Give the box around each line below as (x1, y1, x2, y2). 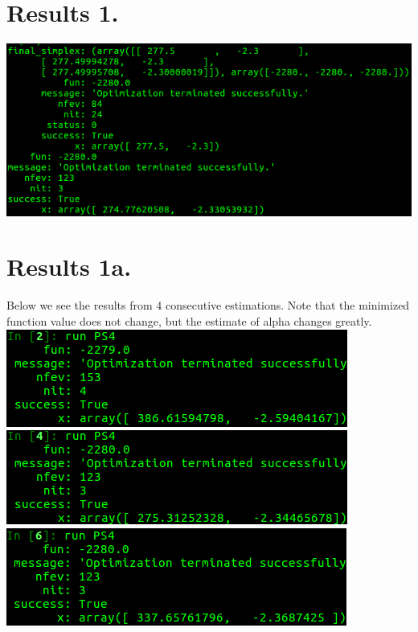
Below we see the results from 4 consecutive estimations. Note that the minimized (6, 297, 410, 314)
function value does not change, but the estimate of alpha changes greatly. (6, 313, 372, 329)
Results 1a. (6, 250, 132, 283)
